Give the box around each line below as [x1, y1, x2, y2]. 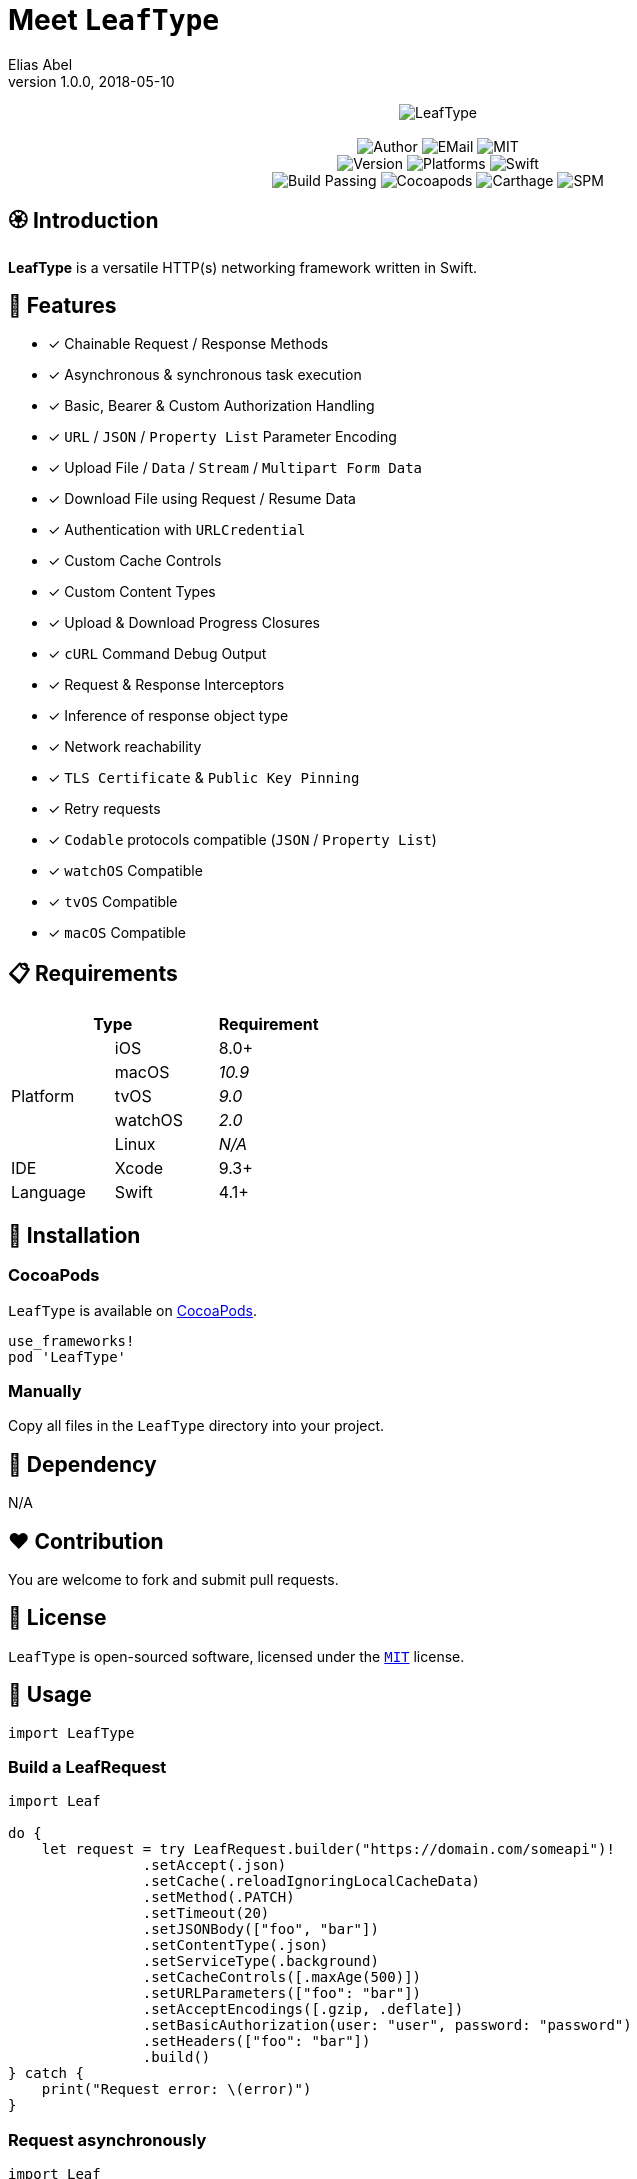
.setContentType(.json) [142, 1937, 329, 1954]
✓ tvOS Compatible [48, 893, 178, 911]
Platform [11, 1086, 75, 1107]
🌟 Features [8, 293, 117, 319]
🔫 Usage [8, 1682, 92, 1708]
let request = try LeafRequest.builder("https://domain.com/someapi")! [41, 1841, 615, 1858]
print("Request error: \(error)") [41, 2081, 312, 2098]
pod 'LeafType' [8, 1348, 127, 1365]
